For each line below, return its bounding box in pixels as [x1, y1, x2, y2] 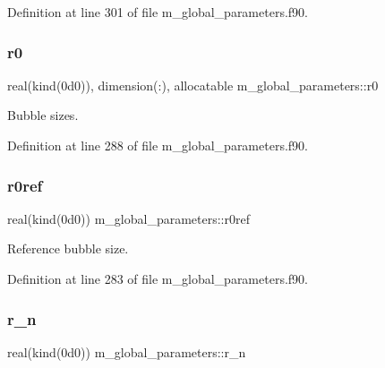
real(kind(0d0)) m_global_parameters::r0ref [7, 209, 250, 227]
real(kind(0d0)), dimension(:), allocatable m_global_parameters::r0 [7, 75, 379, 94]
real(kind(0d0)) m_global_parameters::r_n [7, 342, 246, 361]
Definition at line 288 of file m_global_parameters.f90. [7, 136, 308, 154]
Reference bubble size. [7, 239, 129, 258]
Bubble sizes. [7, 106, 79, 124]
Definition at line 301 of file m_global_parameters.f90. [7, 3, 308, 21]
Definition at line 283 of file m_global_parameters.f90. [7, 270, 308, 287]
